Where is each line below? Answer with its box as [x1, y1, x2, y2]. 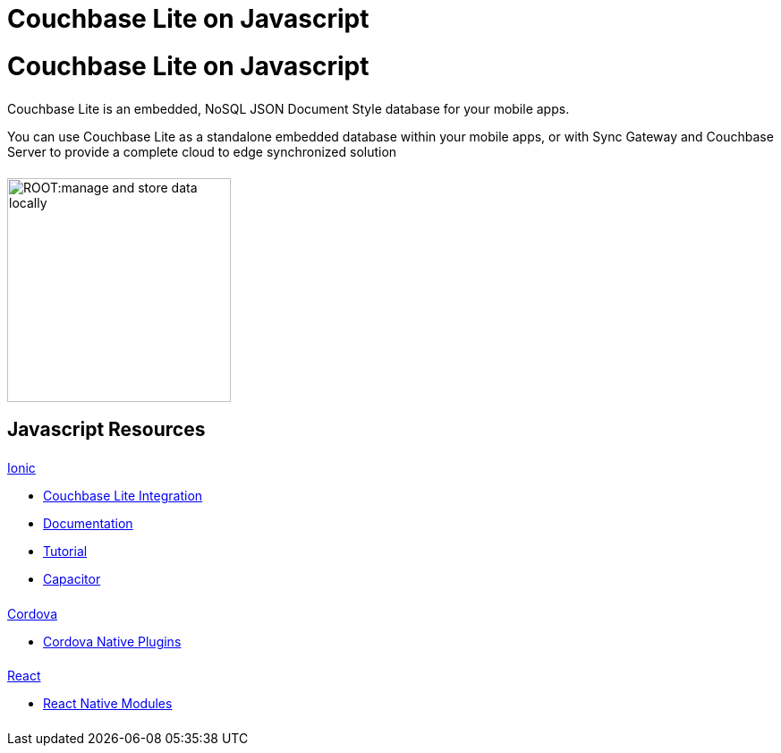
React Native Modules [43, 696, 173, 712]
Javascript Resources [7, 417, 206, 441]
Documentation [43, 515, 133, 531]
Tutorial [43, 543, 88, 559]
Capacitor [43, 570, 101, 586]
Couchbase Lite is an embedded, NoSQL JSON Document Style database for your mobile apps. [7, 100, 570, 116]
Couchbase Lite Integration [43, 487, 203, 503]
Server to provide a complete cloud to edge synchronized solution [7, 143, 397, 159]
